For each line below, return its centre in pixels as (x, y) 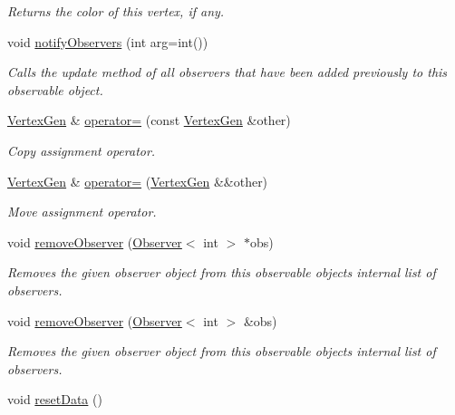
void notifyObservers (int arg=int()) (108, 41)
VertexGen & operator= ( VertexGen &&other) (138, 181)
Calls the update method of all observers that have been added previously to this (227, 72)
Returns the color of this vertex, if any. (116, 11)
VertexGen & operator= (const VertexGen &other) (149, 120)
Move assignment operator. (82, 212)
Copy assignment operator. (82, 150)
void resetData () (55, 399)
